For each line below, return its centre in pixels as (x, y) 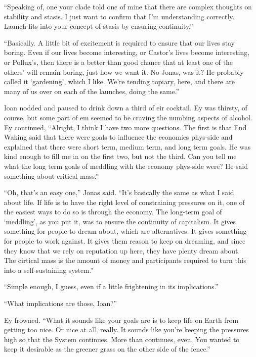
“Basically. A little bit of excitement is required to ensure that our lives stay (119, 42)
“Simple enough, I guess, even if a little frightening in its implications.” (111, 286)
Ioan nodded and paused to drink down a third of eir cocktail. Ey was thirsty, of (126, 108)
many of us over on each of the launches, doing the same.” (92, 91)
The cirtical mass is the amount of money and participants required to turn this (125, 260)
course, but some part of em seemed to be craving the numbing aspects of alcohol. (128, 117)
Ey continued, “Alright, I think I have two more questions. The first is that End (125, 127)
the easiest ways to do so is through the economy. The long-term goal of (113, 212)
